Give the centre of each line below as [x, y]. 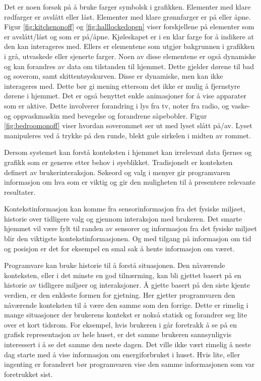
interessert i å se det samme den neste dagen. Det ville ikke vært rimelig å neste [127, 344]
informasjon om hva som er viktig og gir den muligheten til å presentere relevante [130, 182]
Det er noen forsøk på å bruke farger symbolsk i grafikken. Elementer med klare [127, 7]
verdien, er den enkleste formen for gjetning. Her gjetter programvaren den [120, 295]
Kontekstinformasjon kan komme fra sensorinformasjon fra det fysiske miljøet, [125, 209]
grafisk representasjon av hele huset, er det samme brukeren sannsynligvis [118, 334]
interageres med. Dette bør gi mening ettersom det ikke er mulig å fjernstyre [122, 86]
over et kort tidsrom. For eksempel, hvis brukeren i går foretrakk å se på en [121, 324]
